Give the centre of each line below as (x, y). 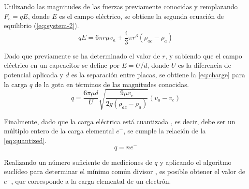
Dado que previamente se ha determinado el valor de (82, 55)
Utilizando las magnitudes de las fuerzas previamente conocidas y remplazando (121, 6)
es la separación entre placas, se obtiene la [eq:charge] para (158, 75)
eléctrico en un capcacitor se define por (62, 65)
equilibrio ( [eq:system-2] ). (42, 25)
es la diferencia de (205, 65)
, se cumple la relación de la (165, 131)
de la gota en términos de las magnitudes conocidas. (112, 84)
